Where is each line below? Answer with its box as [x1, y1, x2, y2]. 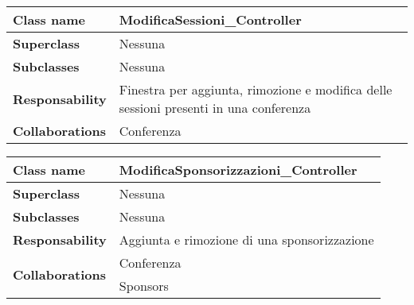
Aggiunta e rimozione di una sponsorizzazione [119, 230, 374, 249]
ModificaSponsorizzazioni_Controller [119, 160, 357, 179]
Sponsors [119, 276, 169, 295]
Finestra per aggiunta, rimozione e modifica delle [119, 80, 393, 98]
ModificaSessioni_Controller [119, 10, 302, 29]
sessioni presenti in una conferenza [119, 98, 311, 117]
